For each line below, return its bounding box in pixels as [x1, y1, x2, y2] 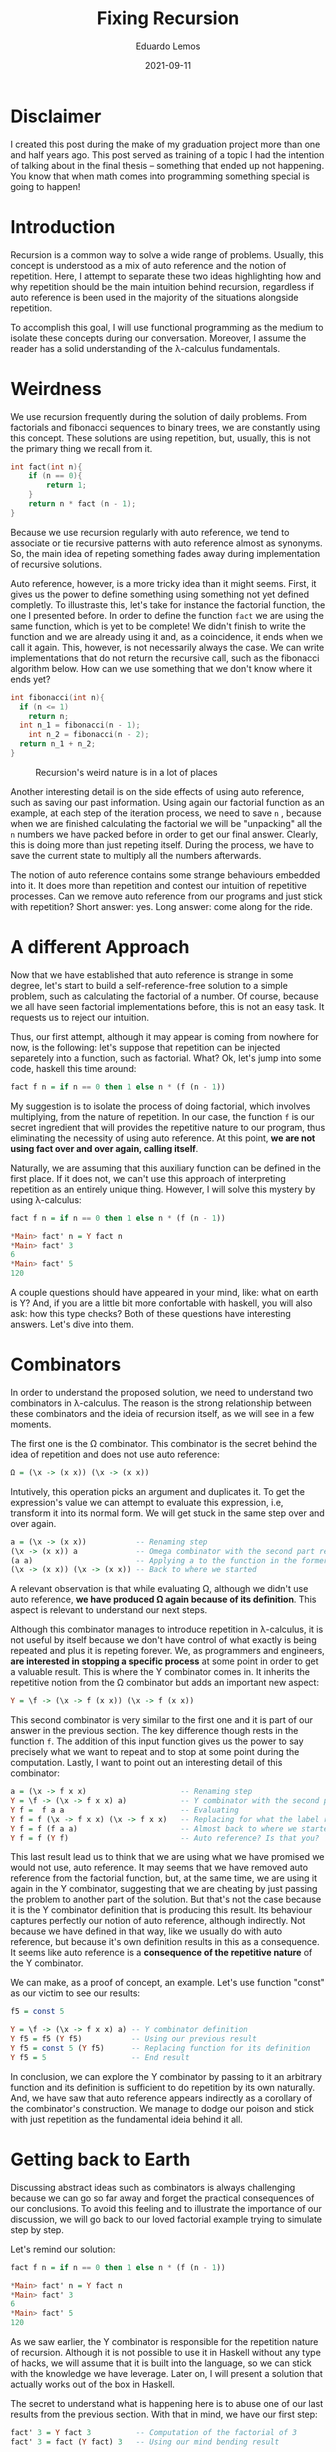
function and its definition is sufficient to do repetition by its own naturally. [10, 2081, 316, 2093]
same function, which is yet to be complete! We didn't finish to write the [10, 620, 307, 632]
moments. [10, 1418, 52, 1430]
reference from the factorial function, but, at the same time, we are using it [10, 1872, 318, 1884]
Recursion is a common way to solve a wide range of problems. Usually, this [10, 248, 324, 261]
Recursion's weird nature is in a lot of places [35, 766, 218, 778]
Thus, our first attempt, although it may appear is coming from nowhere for [10, 1030, 320, 1042]
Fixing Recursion [96, 7, 240, 30]
